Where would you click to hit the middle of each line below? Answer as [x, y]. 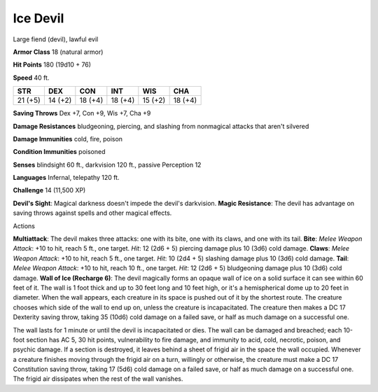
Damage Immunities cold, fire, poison [68, 139]
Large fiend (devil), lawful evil [56, 39]
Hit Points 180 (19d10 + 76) [52, 65]
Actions [24, 226]
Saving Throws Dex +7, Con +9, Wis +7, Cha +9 [82, 113]
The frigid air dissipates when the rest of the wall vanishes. [98, 379]
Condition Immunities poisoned [59, 152]
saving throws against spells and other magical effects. [92, 213]
